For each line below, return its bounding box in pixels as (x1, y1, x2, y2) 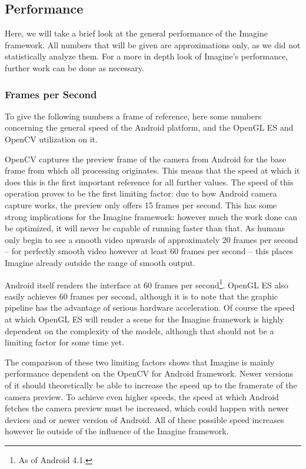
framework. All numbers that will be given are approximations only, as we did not (5, 38, 301, 51)
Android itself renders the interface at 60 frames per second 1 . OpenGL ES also (5, 277, 288, 291)
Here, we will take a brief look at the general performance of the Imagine (5, 27, 268, 39)
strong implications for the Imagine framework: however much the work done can (5, 210, 297, 222)
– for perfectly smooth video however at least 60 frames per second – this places (5, 245, 293, 257)
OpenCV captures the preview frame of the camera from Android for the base (5, 152, 286, 165)
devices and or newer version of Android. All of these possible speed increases (5, 413, 284, 425)
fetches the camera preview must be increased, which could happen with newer (5, 402, 289, 414)
